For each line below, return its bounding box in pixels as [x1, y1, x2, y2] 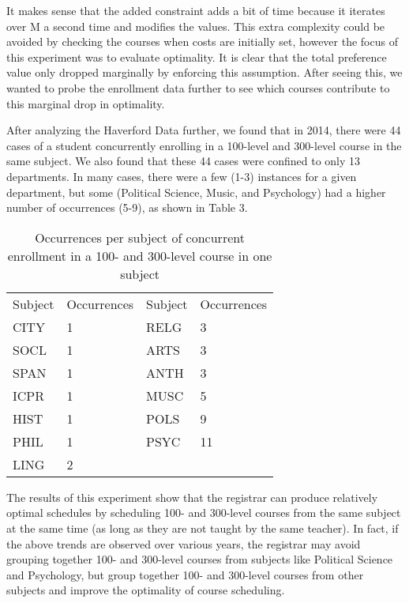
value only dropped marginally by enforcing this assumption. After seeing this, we [6, 64, 403, 81]
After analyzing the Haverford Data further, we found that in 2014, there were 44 [6, 122, 401, 138]
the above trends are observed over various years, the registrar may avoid [6, 535, 361, 552]
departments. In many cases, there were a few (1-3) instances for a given [6, 168, 357, 184]
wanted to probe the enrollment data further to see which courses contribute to [6, 79, 390, 96]
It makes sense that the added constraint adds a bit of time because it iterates [6, 2, 385, 18]
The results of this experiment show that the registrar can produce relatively [6, 488, 378, 505]
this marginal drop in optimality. [6, 95, 165, 111]
